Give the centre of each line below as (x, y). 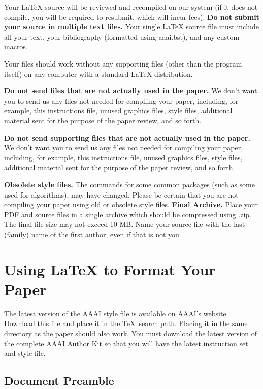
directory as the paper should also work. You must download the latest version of (131, 333)
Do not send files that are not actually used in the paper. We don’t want (131, 91)
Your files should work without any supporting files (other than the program (123, 63)
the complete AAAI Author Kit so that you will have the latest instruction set (126, 343)
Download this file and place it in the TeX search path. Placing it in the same (126, 323)
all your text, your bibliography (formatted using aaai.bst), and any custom (122, 36)
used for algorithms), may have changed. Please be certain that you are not (121, 194)
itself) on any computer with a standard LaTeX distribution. (98, 73)
